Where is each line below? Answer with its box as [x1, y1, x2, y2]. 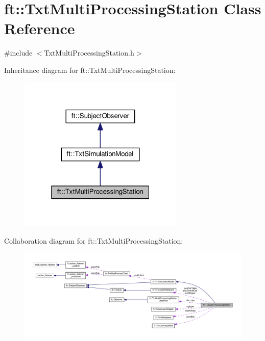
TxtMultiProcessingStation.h [44, 47, 134, 58]
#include [4, 47, 33, 58]
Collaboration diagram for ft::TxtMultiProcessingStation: [4, 235, 183, 246]
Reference [4, 18, 75, 39]
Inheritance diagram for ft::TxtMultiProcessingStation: [4, 64, 176, 75]
